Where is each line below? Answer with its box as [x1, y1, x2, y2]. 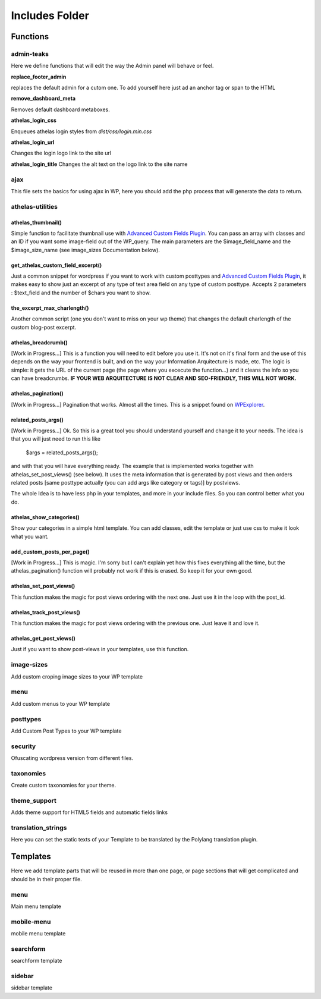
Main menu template [11, 903, 62, 910]
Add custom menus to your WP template [11, 700, 110, 707]
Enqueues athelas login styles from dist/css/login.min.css [11, 128, 152, 135]
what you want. [11, 533, 49, 540]
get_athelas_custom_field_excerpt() [11, 262, 102, 269]
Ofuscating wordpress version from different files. [11, 755, 134, 762]
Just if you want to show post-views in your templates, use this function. [11, 646, 189, 653]
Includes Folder [11, 9, 89, 22]
